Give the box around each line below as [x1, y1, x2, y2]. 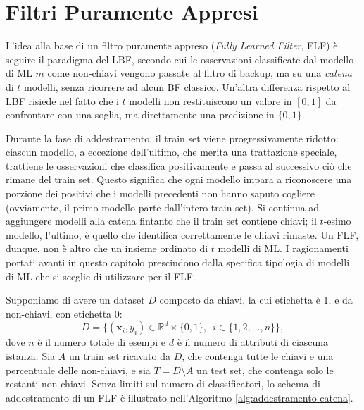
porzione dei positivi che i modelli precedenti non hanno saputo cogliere [6, 186, 315, 201]
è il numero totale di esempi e [37, 335, 166, 349]
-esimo [323, 213, 351, 228]
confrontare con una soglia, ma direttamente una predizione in [6, 107, 275, 122]
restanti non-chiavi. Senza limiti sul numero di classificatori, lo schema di [6, 376, 320, 391]
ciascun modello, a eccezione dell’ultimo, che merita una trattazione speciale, [6, 144, 337, 159]
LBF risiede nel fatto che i [6, 93, 119, 108]
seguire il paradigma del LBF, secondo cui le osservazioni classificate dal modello [6, 51, 354, 66]
